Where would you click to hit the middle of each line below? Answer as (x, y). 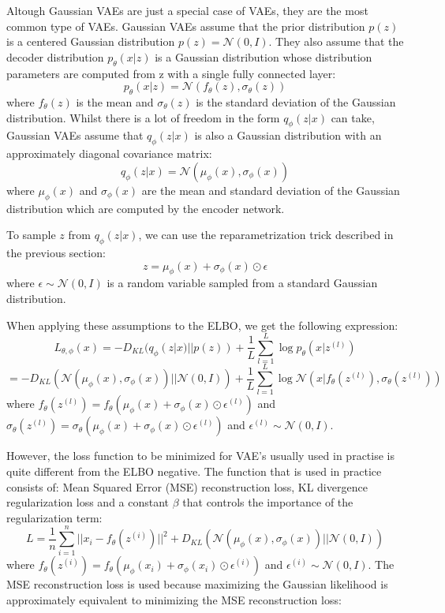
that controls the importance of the (268, 502)
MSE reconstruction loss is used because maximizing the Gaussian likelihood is (197, 584)
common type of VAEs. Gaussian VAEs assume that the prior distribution (186, 26)
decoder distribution (55, 56)
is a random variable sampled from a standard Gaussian (242, 283)
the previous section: (56, 252)
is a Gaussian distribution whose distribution (264, 56)
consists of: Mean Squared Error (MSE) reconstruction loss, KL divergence (187, 486)
